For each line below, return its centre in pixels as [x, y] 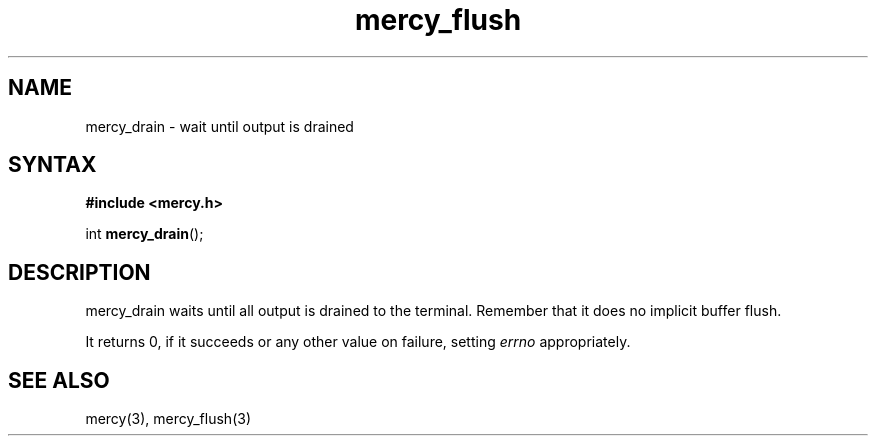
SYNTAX [52, 165]
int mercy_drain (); [144, 234]
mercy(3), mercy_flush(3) [168, 419]
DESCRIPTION [79, 272]
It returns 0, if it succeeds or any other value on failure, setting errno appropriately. [358, 342]
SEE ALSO [59, 380]
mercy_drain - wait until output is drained [219, 126]
